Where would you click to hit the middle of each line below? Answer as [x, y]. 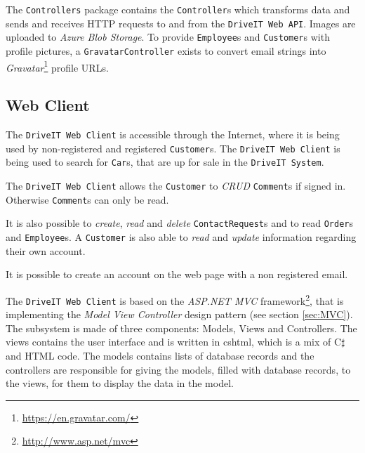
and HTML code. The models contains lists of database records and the [160, 355]
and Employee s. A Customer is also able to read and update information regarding [181, 237]
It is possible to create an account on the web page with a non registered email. [177, 274]
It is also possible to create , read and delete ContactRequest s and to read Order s [180, 223]
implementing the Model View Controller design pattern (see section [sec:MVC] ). [179, 314]
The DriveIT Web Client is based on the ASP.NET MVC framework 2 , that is [175, 299]
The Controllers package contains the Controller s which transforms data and [178, 9]
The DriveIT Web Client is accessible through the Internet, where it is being [173, 134]
